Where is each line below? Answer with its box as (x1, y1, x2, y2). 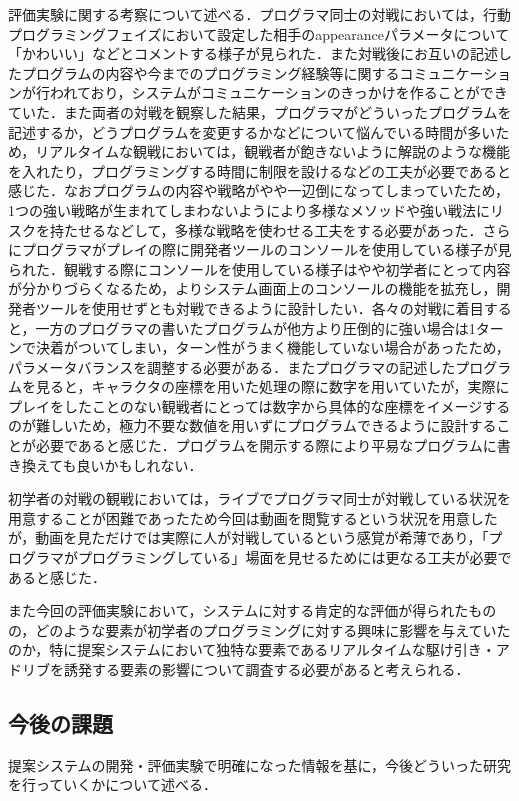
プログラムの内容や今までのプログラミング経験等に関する (21, 62, 400, 83)
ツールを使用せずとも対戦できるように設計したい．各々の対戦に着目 (35, 297, 484, 318)
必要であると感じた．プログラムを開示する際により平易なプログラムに (35, 435, 497, 456)
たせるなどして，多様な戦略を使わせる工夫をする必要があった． (63, 219, 483, 240)
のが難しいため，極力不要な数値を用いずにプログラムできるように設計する (8, 415, 497, 436)
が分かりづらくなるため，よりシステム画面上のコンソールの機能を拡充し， (8, 278, 497, 299)
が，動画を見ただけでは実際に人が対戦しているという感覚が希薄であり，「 (8, 527, 489, 548)
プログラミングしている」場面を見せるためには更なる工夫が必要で (77, 547, 512, 568)
